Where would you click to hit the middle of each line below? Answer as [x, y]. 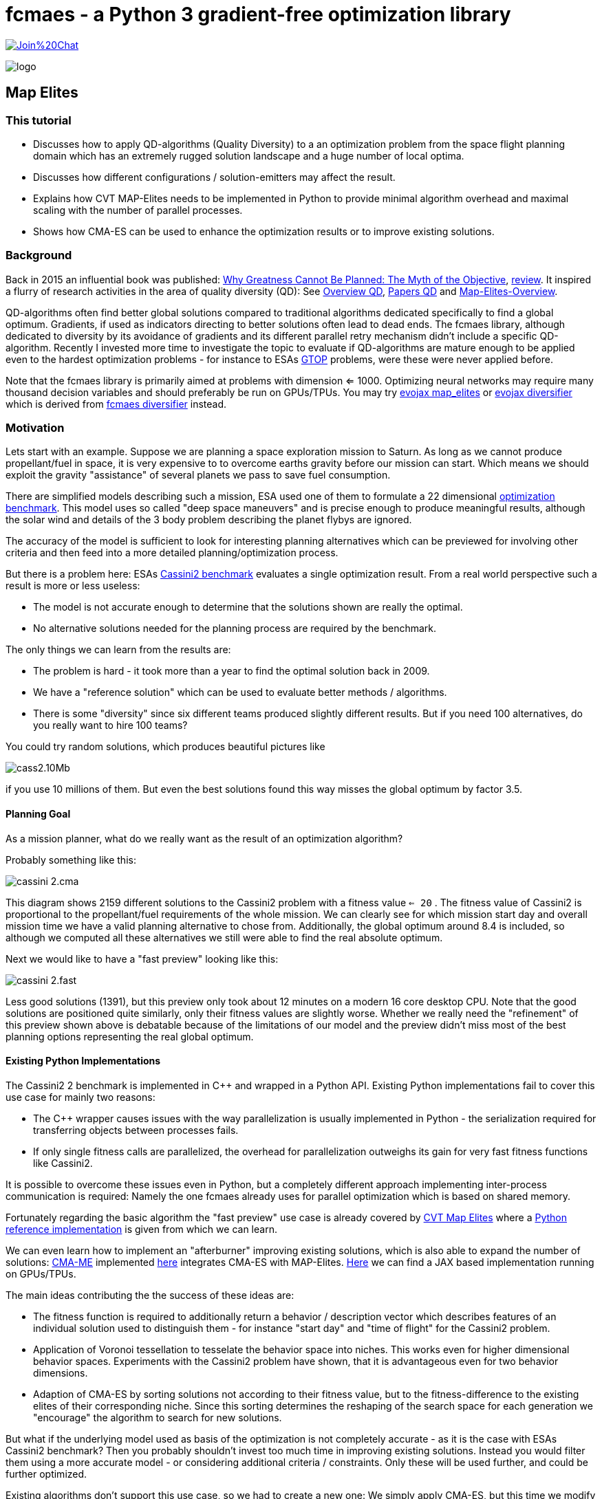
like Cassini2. [63, 1163]
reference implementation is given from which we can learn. [141, 1229]
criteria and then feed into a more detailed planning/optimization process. [172, 553]
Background [39, 255]
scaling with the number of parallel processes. [138, 210]
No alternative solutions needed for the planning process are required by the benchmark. [235, 628]
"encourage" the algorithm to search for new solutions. [158, 1417]
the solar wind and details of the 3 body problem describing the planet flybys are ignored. [209, 520]
